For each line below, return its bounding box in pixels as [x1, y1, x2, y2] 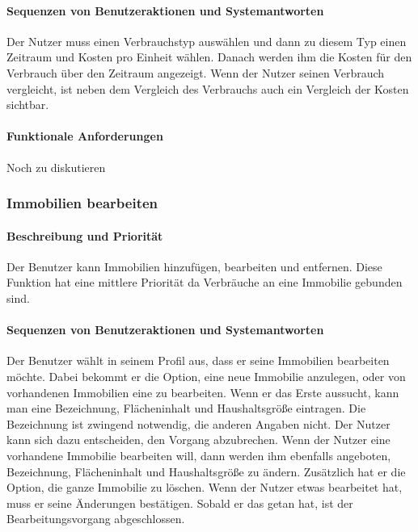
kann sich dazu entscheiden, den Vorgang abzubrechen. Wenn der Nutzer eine [6, 431, 391, 448]
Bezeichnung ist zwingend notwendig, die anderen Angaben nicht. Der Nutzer [6, 415, 391, 432]
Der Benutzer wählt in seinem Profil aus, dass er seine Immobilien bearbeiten [6, 352, 390, 369]
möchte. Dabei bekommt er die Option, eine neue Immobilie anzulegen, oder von [6, 367, 406, 384]
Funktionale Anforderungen [6, 128, 163, 145]
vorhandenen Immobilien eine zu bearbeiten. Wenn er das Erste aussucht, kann [6, 383, 399, 400]
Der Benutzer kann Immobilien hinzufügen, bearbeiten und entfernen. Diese [6, 258, 382, 274]
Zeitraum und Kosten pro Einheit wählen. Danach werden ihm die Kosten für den [6, 48, 412, 65]
